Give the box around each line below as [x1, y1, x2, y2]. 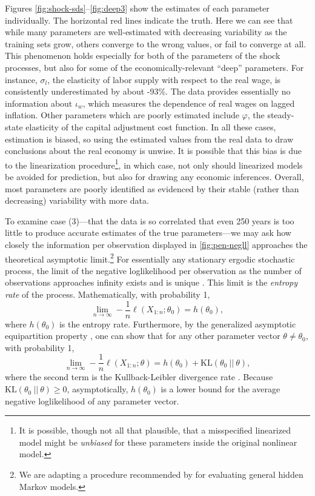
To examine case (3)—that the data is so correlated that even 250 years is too [5, 214, 294, 227]
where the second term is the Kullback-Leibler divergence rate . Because [5, 370, 273, 383]
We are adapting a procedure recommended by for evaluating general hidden [19, 468, 303, 481]
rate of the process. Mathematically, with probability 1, [5, 287, 210, 300]
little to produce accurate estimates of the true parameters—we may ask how [5, 226, 291, 239]
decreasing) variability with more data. [5, 194, 149, 207]
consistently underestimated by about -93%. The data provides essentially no [5, 85, 291, 98]
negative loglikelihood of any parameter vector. [5, 394, 179, 407]
